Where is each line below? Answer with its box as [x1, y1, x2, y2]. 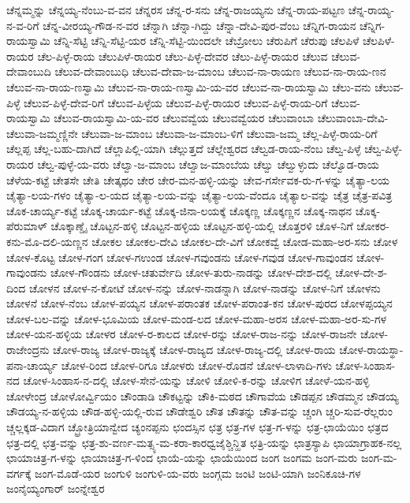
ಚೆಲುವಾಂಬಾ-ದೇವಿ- [317, 110, 389, 126]
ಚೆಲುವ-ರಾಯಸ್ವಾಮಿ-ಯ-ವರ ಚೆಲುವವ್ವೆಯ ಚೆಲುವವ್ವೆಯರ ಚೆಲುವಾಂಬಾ [54, 110, 315, 126]
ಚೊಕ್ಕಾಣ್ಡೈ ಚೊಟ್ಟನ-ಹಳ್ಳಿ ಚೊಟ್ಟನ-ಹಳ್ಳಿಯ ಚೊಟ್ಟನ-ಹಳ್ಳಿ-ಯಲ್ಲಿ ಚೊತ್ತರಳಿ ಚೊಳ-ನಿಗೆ [50, 218, 353, 234]
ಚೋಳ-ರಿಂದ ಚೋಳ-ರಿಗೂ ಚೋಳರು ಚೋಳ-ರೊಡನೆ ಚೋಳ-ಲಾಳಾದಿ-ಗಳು [61, 356, 332, 373]
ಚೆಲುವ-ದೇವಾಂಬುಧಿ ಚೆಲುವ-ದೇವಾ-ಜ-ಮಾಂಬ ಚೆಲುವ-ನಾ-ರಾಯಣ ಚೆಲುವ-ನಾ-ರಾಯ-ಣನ [54, 63, 386, 80]
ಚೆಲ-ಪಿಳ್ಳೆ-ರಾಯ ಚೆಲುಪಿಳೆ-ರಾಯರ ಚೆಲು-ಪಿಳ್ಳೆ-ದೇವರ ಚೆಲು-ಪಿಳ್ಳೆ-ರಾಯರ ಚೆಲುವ [37, 47, 328, 64]
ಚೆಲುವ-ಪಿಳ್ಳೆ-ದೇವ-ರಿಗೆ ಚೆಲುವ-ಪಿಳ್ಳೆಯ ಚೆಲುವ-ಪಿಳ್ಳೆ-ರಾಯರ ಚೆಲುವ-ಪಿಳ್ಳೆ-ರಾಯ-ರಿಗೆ [24, 94, 328, 110]
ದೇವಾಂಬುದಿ [6, 63, 51, 80]
